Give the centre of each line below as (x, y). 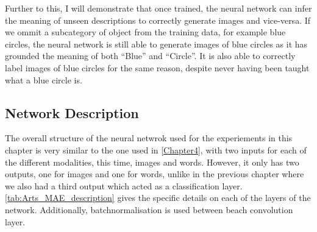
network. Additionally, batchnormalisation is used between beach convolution (149, 209)
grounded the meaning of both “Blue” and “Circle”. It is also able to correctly (150, 56)
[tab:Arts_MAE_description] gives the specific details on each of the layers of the (158, 198)
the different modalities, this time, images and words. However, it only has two (152, 162)
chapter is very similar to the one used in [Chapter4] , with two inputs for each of (156, 149)
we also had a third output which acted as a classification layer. (124, 185)
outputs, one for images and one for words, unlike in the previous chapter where (155, 174)
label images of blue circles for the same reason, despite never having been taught (157, 67)
